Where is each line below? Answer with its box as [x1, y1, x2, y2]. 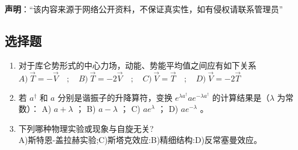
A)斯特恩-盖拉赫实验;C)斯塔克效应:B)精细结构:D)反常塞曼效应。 [18, 134, 262, 146]
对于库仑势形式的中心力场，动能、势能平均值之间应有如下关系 [18, 59, 256, 71]
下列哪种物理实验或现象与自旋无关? [18, 122, 154, 134]
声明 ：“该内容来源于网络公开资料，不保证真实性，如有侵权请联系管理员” [5, 3, 283, 15]
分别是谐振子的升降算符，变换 [57, 91, 173, 103]
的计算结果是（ [212, 91, 270, 103]
